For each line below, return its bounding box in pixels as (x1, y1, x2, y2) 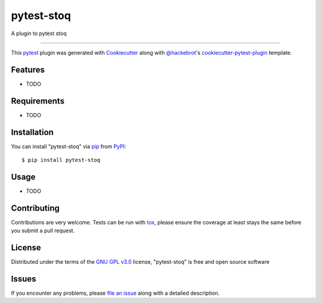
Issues (11, 274, 36, 284)
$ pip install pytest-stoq (21, 157, 101, 164)
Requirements (11, 96, 65, 106)
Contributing (11, 203, 60, 213)
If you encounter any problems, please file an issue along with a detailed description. (11, 289, 220, 297)
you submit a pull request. (11, 227, 75, 235)
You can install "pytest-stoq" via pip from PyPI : (11, 143, 126, 150)
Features (11, 64, 45, 74)
